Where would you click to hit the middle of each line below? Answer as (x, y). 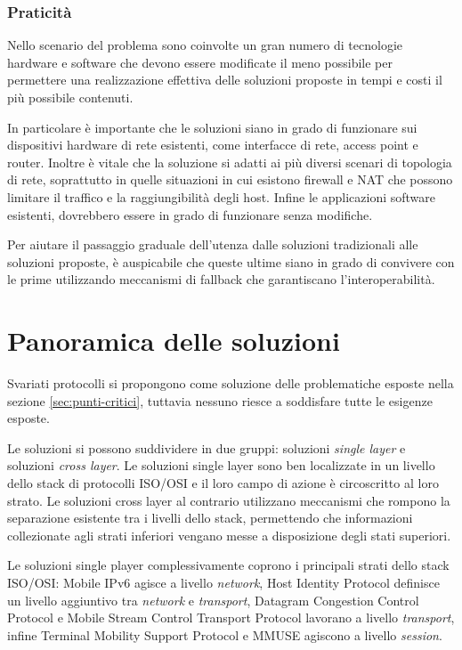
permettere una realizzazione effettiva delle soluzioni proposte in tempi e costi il (225, 80)
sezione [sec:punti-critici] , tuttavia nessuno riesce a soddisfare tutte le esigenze (220, 400)
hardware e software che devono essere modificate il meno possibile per (200, 62)
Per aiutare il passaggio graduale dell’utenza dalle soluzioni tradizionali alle (213, 244)
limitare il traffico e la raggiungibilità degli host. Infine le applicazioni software (221, 196)
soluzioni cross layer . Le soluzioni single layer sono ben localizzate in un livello (221, 465)
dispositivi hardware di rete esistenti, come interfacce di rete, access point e (213, 145)
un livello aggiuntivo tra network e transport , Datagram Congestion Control (213, 600)
